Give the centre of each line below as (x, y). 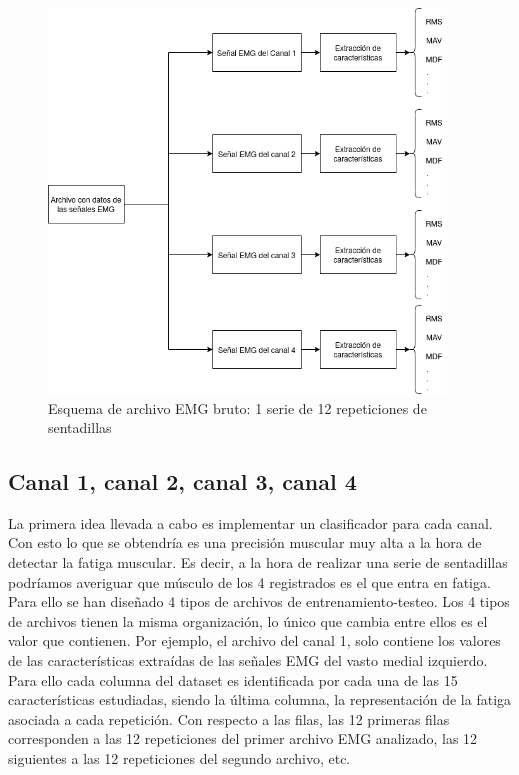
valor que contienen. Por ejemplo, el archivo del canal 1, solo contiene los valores (254, 640)
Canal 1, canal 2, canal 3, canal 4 (182, 481)
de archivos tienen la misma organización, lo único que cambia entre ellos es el (248, 620)
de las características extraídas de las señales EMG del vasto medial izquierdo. (248, 660)
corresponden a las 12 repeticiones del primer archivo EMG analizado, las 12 (243, 738)
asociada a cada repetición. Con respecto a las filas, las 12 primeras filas (229, 718)
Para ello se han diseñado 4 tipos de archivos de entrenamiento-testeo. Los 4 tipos (259, 601)
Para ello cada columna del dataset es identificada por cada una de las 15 (233, 679)
